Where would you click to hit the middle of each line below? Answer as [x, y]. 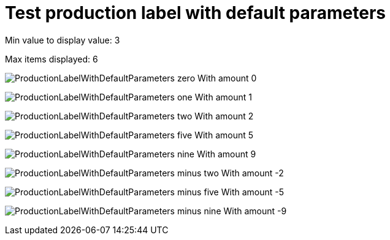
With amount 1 [223, 97]
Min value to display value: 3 [63, 40]
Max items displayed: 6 [52, 59]
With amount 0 [227, 78]
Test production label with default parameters [196, 13]
